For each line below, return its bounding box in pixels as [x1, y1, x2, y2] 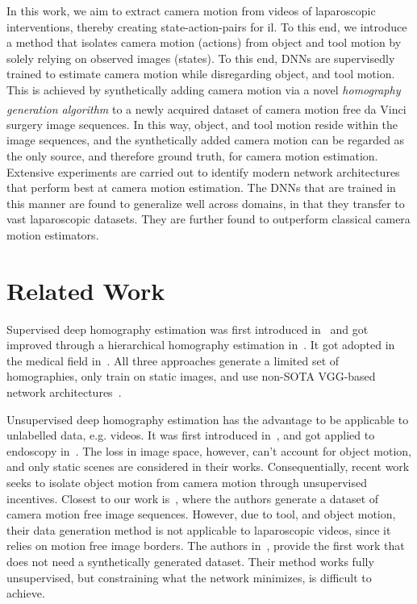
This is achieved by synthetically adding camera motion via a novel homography [6, 81, 401, 98]
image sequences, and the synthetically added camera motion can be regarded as [6, 131, 405, 148]
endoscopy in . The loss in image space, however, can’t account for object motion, [6, 442, 412, 459]
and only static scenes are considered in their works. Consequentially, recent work [6, 458, 410, 475]
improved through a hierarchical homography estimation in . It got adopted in [6, 336, 395, 353]
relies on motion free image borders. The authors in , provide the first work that [6, 537, 405, 554]
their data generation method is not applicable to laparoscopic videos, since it [6, 521, 391, 538]
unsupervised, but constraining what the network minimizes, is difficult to [6, 569, 372, 585]
